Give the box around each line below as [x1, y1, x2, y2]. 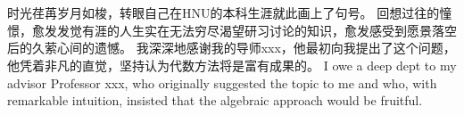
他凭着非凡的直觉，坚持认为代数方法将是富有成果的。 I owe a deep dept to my [7, 55, 457, 74]
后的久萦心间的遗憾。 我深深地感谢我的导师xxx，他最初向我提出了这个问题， [7, 38, 456, 57]
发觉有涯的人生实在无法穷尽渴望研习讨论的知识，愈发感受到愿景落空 [56, 21, 457, 39]
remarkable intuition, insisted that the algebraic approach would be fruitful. [7, 91, 423, 110]
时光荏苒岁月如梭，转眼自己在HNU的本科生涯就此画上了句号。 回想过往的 [7, 4, 440, 22]
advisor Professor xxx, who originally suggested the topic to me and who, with [7, 73, 437, 92]
